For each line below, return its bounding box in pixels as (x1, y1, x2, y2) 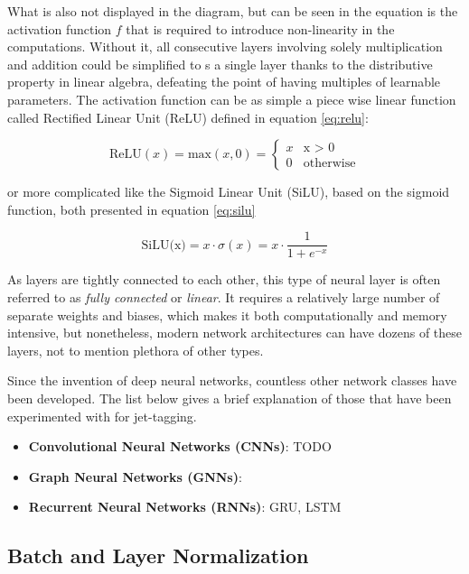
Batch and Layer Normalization (7, 542, 309, 569)
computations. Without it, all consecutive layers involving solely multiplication (7, 37, 443, 56)
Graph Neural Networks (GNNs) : (28, 467, 242, 486)
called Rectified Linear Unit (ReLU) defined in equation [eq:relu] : (7, 107, 369, 126)
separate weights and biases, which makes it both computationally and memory (7, 305, 447, 324)
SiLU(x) (141, 238, 186, 252)
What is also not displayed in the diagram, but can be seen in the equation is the (7, 2, 458, 20)
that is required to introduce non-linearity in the (126, 19, 395, 38)
